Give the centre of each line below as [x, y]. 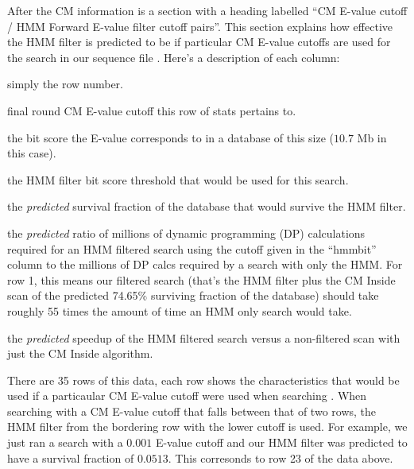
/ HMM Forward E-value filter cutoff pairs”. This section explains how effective [200, 26]
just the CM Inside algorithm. [80, 353]
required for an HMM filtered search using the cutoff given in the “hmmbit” [192, 248]
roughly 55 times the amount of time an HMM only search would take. [180, 310]
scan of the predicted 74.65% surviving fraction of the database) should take [193, 295]
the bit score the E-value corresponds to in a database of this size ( [171, 137]
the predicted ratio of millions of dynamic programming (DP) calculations [186, 233]
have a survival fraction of [71, 457]
